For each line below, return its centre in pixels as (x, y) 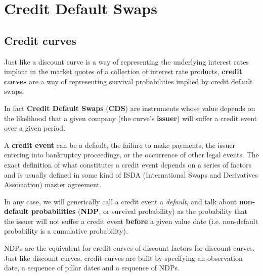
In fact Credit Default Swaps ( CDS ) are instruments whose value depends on (130, 108)
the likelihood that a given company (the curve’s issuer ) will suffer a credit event (131, 118)
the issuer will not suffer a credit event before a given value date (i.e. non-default (131, 221)
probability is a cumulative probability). (66, 231)
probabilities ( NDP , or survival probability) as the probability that (139, 211)
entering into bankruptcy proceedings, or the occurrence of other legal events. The (131, 155)
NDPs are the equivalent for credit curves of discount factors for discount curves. (129, 248)
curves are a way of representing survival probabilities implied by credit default (128, 81)
